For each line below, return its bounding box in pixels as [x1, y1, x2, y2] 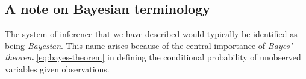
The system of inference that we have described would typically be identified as [5, 28, 298, 40]
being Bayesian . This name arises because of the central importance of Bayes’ [5, 39, 293, 51]
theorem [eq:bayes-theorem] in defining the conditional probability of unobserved [5, 51, 301, 63]
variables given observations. [5, 62, 110, 75]
